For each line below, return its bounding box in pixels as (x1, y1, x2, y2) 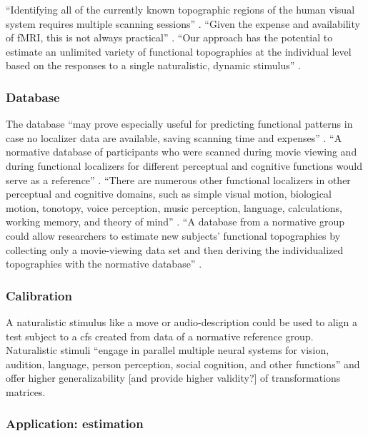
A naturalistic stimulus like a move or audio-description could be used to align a (6, 314, 358, 329)
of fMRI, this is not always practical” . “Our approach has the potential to (6, 30, 333, 45)
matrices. (6, 384, 46, 399)
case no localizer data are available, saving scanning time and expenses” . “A (6, 130, 342, 145)
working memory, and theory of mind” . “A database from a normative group (6, 214, 345, 229)
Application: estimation (6, 415, 144, 432)
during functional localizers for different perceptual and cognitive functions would (6, 158, 362, 173)
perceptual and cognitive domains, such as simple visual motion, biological (6, 186, 332, 201)
